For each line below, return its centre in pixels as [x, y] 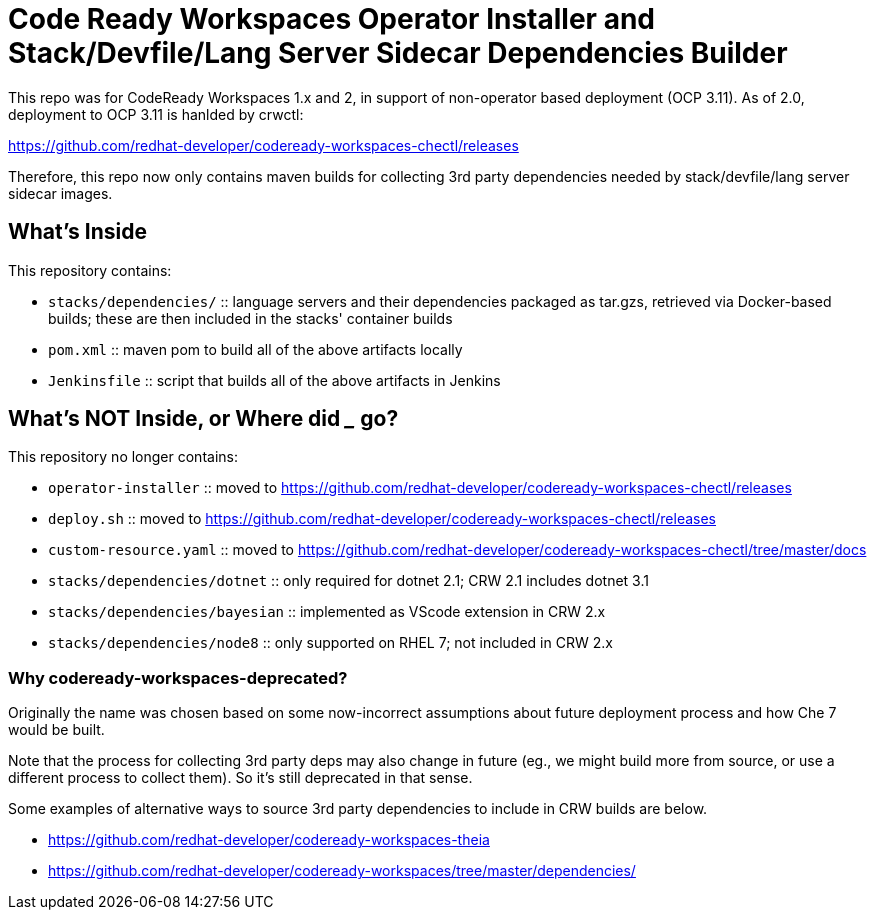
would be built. [56, 730]
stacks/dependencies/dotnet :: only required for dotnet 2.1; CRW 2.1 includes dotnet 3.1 [348, 581]
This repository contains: [90, 270]
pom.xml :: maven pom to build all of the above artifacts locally [255, 349]
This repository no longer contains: [123, 457]
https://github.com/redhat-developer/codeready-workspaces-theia [269, 840]
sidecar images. [60, 193]
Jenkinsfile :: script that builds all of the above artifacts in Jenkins [274, 380]
